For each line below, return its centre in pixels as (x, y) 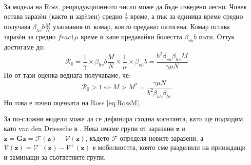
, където (97, 138)
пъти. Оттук (217, 37)
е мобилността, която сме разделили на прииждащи (169, 147)
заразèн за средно (30, 37)
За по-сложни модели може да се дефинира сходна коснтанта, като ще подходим (124, 119)
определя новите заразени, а (162, 138)
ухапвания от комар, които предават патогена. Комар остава (141, 26)
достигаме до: (25, 47)
